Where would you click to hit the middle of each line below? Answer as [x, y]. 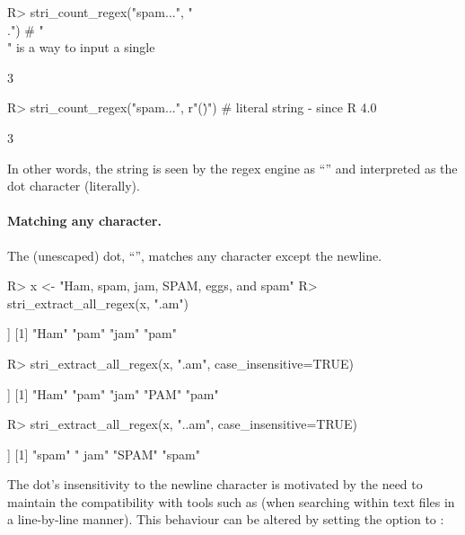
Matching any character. [84, 221]
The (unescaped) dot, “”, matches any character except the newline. [195, 255]
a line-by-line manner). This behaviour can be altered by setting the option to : [226, 519]
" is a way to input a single [81, 47]
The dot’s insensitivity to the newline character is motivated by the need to [215, 484]
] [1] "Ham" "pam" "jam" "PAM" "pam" [113, 393]
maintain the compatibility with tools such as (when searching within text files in [231, 501]
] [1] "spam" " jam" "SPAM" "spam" [104, 454]
